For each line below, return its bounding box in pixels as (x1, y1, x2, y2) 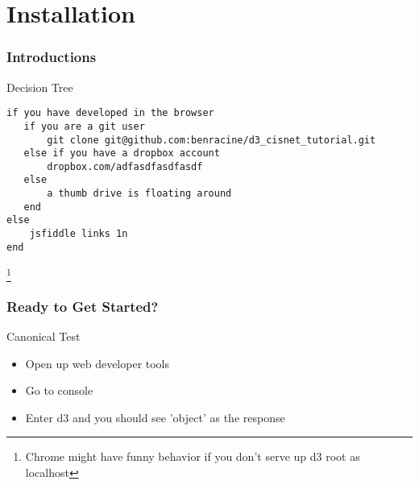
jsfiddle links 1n (29, 228, 128, 240)
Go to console (25, 382, 93, 399)
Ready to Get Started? (6, 296, 159, 316)
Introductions (6, 47, 97, 67)
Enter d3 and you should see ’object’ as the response (25, 408, 285, 425)
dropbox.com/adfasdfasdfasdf (47, 160, 203, 172)
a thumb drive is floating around (47, 188, 232, 200)
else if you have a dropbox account (23, 147, 220, 160)
